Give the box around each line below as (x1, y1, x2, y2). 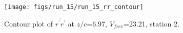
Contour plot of (4, 18, 53, 28)
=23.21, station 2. (123, 18, 179, 28)
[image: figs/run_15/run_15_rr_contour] (4, 3, 144, 10)
